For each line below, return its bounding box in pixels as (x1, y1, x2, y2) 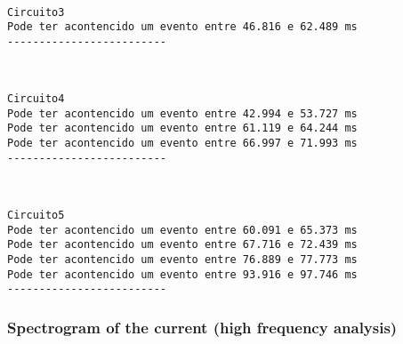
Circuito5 (7, 209, 65, 222)
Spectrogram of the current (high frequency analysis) (7, 316, 398, 338)
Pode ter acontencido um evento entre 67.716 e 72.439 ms (7, 238, 358, 252)
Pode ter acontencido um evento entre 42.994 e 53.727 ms (7, 107, 358, 120)
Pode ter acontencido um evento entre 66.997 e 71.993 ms (7, 137, 358, 150)
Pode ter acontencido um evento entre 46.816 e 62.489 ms (7, 20, 358, 34)
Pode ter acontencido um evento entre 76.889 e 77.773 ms (7, 253, 358, 266)
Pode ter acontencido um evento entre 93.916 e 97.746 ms (7, 268, 358, 281)
